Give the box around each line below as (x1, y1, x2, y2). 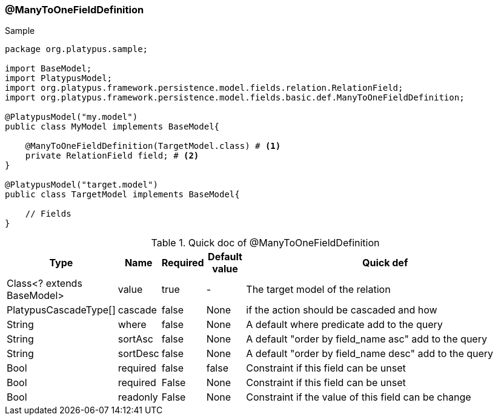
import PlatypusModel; (5, 73, 113, 84)
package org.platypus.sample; (5, 44, 148, 54)
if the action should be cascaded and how (246, 304, 437, 317)
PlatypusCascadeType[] (7, 304, 116, 317)
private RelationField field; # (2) (25, 151, 199, 161)
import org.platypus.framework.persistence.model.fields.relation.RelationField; (5, 83, 403, 93)
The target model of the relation (246, 283, 391, 296)
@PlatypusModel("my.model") (5, 112, 138, 122)
